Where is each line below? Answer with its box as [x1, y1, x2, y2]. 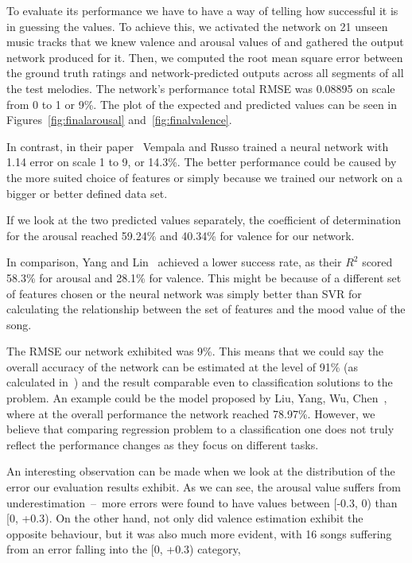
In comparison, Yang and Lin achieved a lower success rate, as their [6, 254, 342, 270]
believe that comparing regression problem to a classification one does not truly [6, 421, 395, 437]
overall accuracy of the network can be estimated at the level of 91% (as [6, 358, 358, 375]
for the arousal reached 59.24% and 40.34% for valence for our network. [6, 227, 355, 243]
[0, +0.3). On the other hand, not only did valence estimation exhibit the [6, 510, 363, 526]
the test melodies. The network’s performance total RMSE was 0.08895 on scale [6, 80, 395, 96]
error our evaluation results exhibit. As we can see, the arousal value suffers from [6, 479, 401, 495]
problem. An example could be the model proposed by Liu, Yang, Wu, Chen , [6, 390, 387, 406]
